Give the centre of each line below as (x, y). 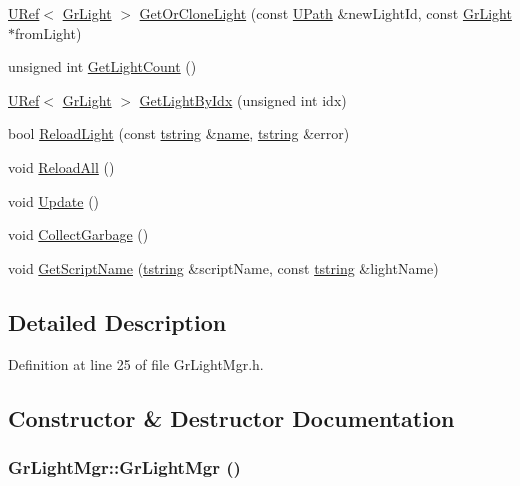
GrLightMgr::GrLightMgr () (124, 466)
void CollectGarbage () (78, 234)
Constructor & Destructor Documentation (231, 417)
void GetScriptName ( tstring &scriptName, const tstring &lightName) (223, 267)
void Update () (54, 200)
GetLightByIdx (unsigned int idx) (243, 99)
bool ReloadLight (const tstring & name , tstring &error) (179, 133)
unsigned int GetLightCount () (102, 66)
